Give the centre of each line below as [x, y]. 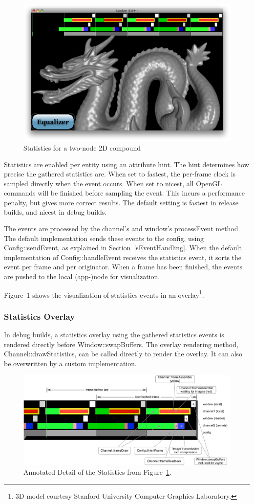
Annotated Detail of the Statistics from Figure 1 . [97, 472]
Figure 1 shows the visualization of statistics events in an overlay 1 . [104, 294]
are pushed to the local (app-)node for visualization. [82, 276]
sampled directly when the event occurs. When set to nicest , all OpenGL [113, 183]
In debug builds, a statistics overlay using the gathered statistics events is [114, 335]
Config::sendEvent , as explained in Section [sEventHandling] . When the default [123, 248]
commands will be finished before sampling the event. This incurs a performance [124, 193]
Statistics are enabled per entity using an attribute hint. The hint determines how [127, 164]
